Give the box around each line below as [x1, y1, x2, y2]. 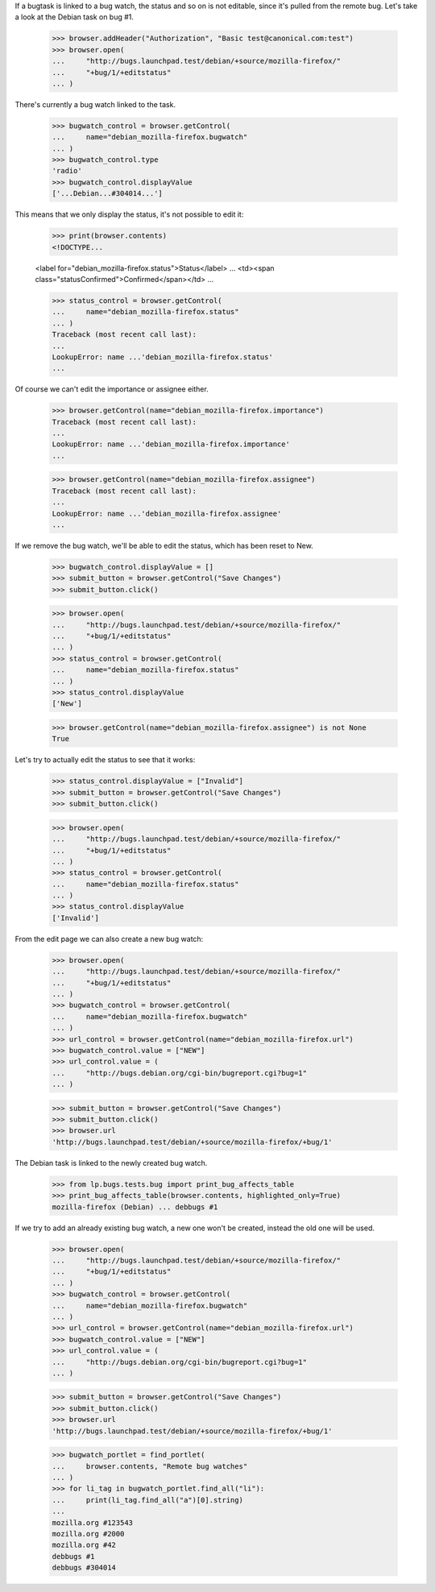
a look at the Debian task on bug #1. [14, 12, 135, 22]
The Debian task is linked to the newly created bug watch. [14, 1158, 208, 1167]
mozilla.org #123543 [52, 1518, 133, 1527]
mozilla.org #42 [52, 1540, 117, 1550]
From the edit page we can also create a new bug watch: [14, 934, 204, 943]
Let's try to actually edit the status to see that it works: [14, 755, 196, 765]
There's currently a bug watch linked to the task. [14, 99, 176, 109]
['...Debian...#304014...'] [52, 189, 163, 198]
